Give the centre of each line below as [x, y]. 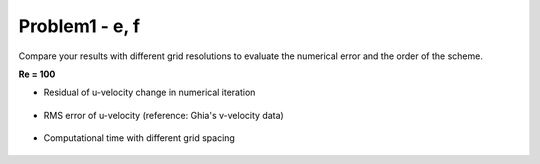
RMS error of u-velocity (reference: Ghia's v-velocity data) [163, 115]
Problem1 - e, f [79, 26]
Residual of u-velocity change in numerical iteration [149, 92]
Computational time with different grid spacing [139, 138]
